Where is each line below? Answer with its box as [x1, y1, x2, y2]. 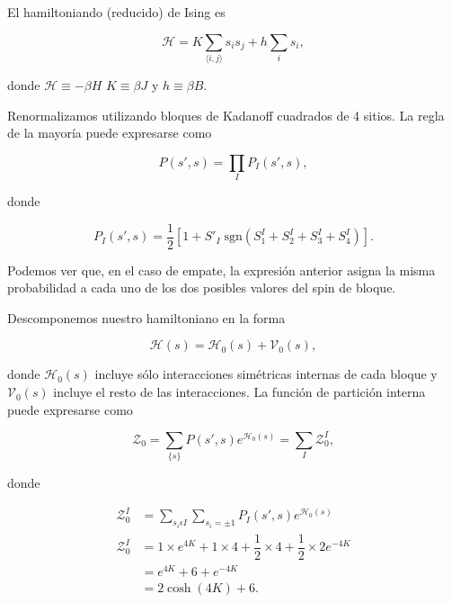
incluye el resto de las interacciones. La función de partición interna [53, 382, 426, 401]
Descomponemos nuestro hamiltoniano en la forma [7, 308, 286, 327]
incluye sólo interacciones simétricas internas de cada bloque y [94, 364, 438, 383]
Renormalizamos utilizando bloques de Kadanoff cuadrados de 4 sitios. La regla [7, 105, 445, 124]
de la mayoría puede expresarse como [7, 123, 212, 142]
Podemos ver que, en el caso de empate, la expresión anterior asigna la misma [7, 260, 436, 279]
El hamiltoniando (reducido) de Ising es [7, 3, 226, 21]
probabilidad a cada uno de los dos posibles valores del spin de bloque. [7, 278, 396, 297]
